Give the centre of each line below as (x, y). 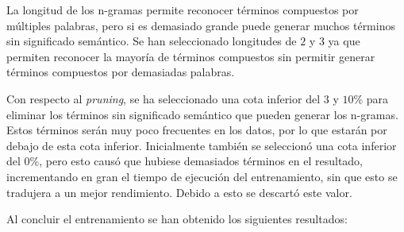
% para (371, 98)
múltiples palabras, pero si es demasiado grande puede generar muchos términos (201, 25)
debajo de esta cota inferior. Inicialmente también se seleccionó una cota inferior (202, 145)
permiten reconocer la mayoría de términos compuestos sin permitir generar (191, 56)
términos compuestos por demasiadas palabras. (121, 72)
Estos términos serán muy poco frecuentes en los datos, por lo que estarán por (197, 130)
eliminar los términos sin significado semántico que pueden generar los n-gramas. (202, 114)
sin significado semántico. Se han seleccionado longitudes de (152, 41)
